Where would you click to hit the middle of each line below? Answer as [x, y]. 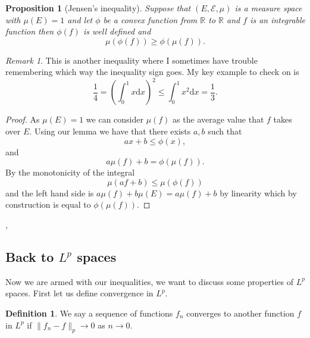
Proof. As [23, 119]
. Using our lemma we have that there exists [110, 131]
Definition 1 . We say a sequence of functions [89, 313]
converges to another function [240, 313]
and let [80, 19]
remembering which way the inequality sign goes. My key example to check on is [152, 72]
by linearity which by [258, 193]
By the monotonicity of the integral [70, 172]
